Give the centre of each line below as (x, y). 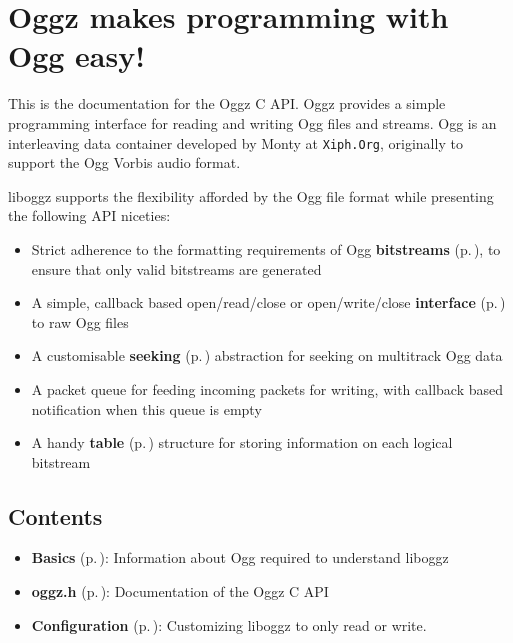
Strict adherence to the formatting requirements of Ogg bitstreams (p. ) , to (266, 248)
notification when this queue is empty (146, 408)
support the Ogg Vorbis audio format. (124, 162)
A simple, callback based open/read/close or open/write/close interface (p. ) (268, 302)
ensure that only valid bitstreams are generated (176, 268)
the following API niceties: (89, 215)
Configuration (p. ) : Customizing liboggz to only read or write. (229, 624)
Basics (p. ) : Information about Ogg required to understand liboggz (240, 557)
